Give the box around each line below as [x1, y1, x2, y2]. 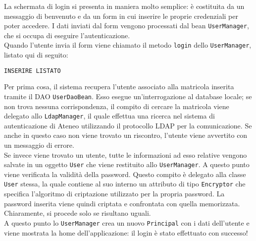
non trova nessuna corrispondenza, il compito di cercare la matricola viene [4, 101, 229, 111]
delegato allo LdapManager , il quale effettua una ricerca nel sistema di [4, 111, 215, 121]
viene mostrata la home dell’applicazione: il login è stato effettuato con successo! [4, 227, 248, 238]
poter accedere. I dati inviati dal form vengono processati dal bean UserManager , [4, 20, 249, 31]
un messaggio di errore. [4, 140, 74, 150]
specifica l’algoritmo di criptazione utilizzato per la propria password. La [4, 188, 225, 199]
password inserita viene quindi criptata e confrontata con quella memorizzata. [4, 198, 240, 208]
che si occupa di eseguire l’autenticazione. [4, 30, 130, 40]
